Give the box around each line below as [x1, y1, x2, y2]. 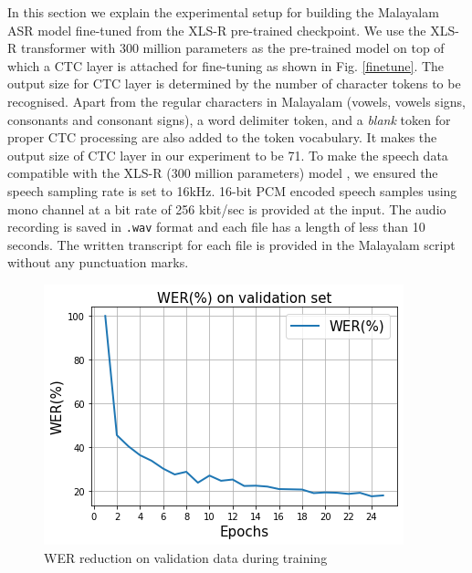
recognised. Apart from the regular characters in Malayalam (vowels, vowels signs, [7, 91, 466, 110]
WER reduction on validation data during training [44, 547, 328, 567]
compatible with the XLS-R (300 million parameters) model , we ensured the [7, 163, 438, 182]
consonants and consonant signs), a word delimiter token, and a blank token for [7, 109, 451, 129]
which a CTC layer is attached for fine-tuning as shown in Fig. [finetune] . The [7, 56, 445, 75]
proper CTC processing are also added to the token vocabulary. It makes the [7, 128, 437, 147]
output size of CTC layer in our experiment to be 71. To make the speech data [7, 145, 448, 164]
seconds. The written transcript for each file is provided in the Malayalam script [7, 234, 456, 254]
